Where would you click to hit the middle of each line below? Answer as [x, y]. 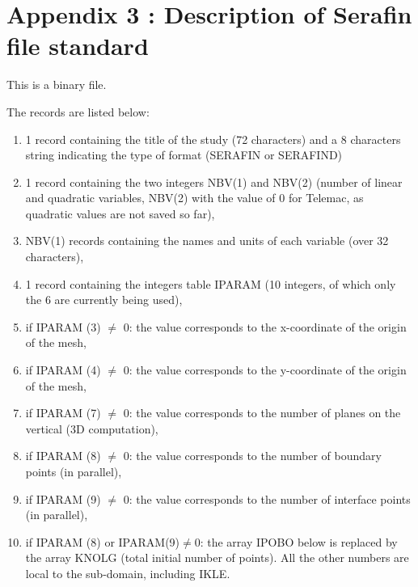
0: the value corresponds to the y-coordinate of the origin [265, 370]
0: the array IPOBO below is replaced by [296, 541]
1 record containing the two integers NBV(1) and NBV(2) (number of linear [214, 182]
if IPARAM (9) [63, 498]
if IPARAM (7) [63, 413]
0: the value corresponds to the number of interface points [267, 498]
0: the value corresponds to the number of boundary [252, 456]
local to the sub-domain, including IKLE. [128, 573]
